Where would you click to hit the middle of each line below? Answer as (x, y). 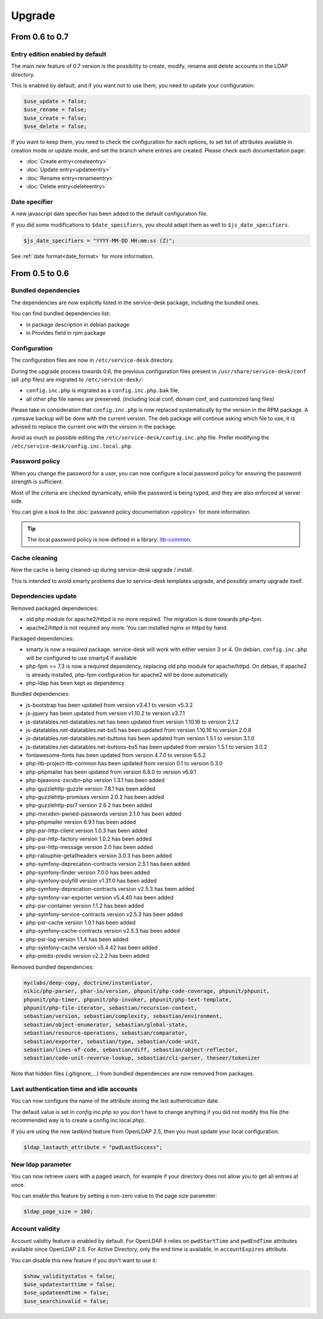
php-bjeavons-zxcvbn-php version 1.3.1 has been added (95, 780)
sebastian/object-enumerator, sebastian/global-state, (106, 1025)
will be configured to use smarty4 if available (81, 658)
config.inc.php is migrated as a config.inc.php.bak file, (103, 390)
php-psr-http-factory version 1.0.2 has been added (89, 839)
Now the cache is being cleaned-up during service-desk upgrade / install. (102, 570)
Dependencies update (44, 596)
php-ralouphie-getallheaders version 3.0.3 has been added (99, 856)
